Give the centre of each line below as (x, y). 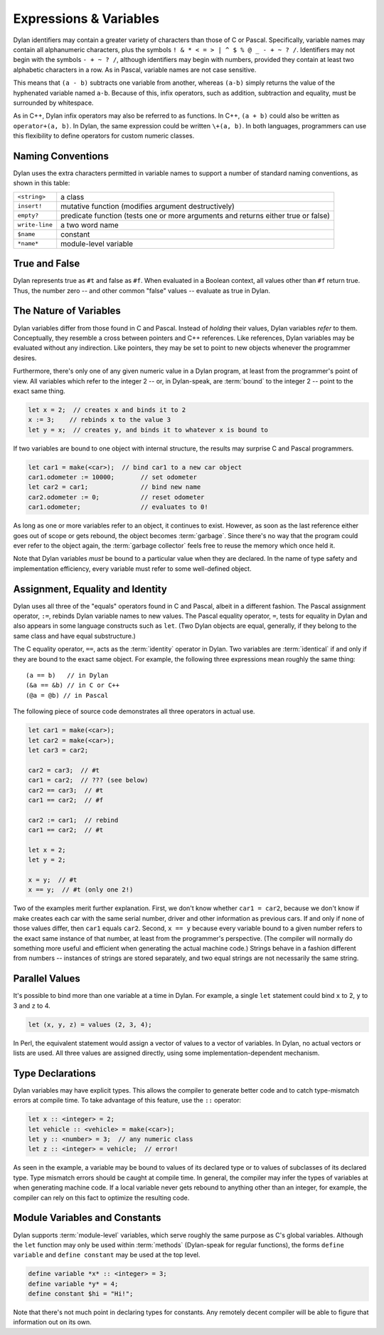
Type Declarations (54, 1073)
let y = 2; (47, 860)
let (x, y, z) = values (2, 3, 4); (90, 1024)
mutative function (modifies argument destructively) (148, 206)
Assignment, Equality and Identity (90, 589)
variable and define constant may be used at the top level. (107, 1255)
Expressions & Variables (86, 19)
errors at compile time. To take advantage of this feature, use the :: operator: (127, 1101)
